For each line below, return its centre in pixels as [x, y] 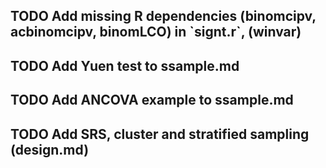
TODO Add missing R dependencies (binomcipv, [163, 16]
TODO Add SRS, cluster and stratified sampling [160, 134]
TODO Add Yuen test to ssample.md [125, 65]
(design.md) [50, 149]
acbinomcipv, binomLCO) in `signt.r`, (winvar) [156, 32]
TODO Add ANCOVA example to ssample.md [152, 100]
